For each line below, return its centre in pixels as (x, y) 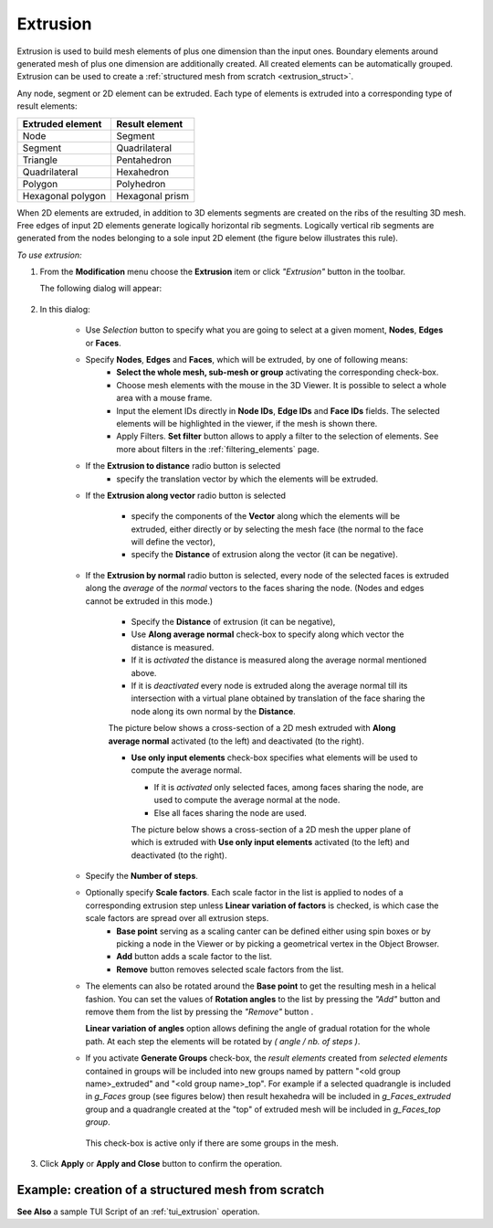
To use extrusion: (49, 255)
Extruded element (62, 123)
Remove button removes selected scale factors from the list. (230, 969)
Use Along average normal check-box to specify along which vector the (267, 634)
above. (144, 672)
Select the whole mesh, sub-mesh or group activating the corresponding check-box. (278, 372)
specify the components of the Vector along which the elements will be (266, 516)
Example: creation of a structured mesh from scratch (171, 1189)
